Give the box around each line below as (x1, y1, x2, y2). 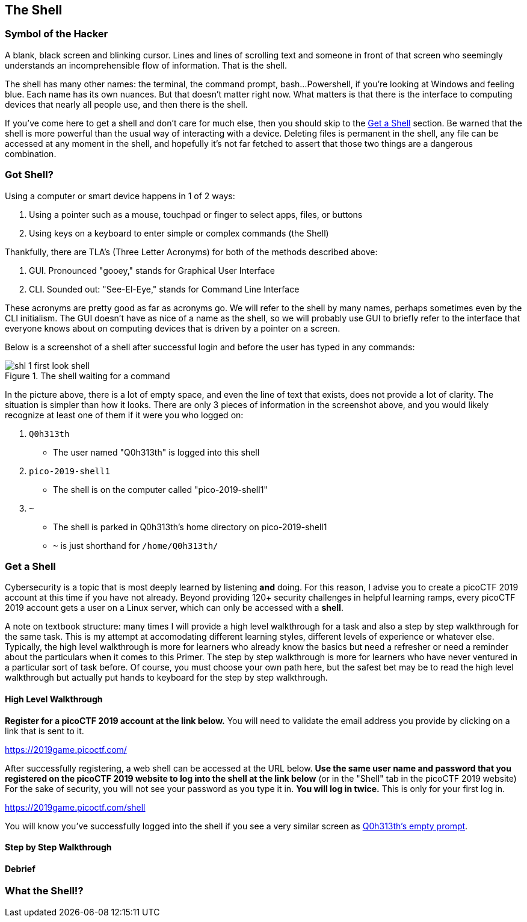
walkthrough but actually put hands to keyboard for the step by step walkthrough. (5, 672, 328, 683)
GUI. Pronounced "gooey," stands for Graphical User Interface (29, 265, 275, 276)
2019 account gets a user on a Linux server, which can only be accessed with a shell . (5, 602, 344, 613)
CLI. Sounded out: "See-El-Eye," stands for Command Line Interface (29, 283, 300, 294)
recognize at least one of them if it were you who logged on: (5, 409, 244, 420)
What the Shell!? (5, 885, 84, 897)
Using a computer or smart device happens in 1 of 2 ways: (5, 190, 235, 201)
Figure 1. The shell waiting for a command (5, 370, 170, 381)
